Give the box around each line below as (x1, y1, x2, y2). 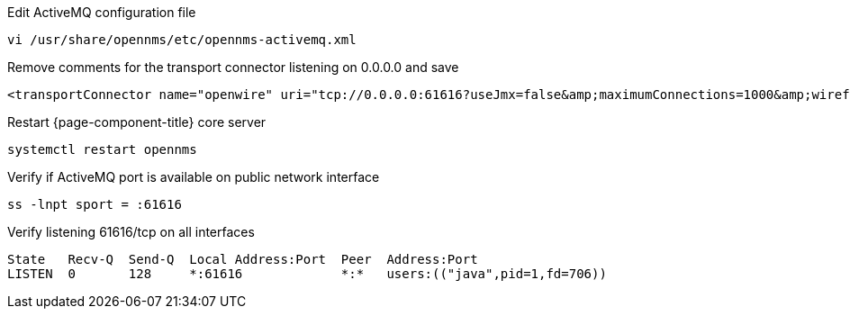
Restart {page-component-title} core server (7, 114, 267, 130)
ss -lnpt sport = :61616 (7, 197, 182, 212)
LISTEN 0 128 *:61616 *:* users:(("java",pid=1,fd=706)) (7, 266, 607, 281)
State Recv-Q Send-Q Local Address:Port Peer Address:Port (7, 252, 478, 266)
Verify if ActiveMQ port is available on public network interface (7, 169, 380, 185)
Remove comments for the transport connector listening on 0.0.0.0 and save (7, 59, 459, 75)
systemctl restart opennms (7, 142, 197, 157)
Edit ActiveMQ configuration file (7, 5, 196, 20)
